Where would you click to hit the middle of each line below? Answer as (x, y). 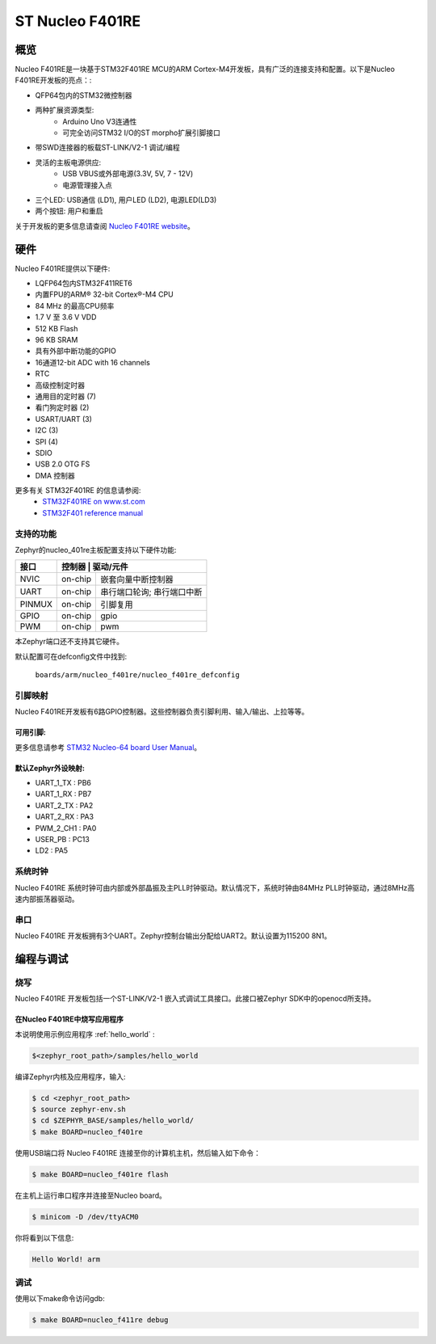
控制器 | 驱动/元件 (95, 567)
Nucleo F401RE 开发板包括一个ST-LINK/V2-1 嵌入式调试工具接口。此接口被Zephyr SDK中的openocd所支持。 (195, 999)
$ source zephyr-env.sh (79, 1109)
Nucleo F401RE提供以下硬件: (63, 268)
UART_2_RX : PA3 (65, 817)
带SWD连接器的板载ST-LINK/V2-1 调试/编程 (108, 147)
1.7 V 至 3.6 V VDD (66, 317)
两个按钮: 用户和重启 (69, 211)
